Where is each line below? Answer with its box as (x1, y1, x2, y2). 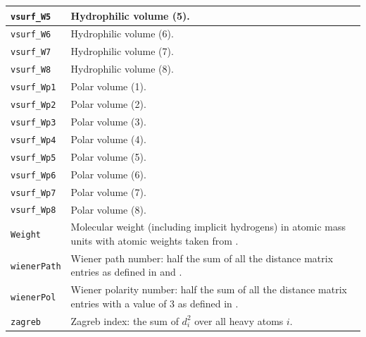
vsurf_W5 (11, 11, 51, 22)
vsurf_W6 (11, 30, 51, 40)
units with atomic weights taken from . (70, 233, 239, 247)
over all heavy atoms (194, 313, 284, 328)
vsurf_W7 (11, 47, 51, 58)
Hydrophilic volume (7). (70, 44, 174, 59)
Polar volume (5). (70, 149, 146, 164)
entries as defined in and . (70, 264, 182, 279)
